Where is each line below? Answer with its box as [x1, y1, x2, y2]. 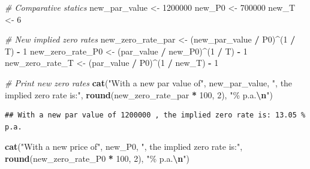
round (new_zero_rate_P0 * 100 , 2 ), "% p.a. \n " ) [5, 152, 189, 164]
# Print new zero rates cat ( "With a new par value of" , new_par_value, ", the [5, 76, 293, 89]
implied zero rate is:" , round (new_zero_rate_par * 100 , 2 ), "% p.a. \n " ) [5, 88, 273, 101]
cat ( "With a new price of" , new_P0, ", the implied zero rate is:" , [5, 140, 243, 153]
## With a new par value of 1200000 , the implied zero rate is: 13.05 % [5, 111, 306, 120]
